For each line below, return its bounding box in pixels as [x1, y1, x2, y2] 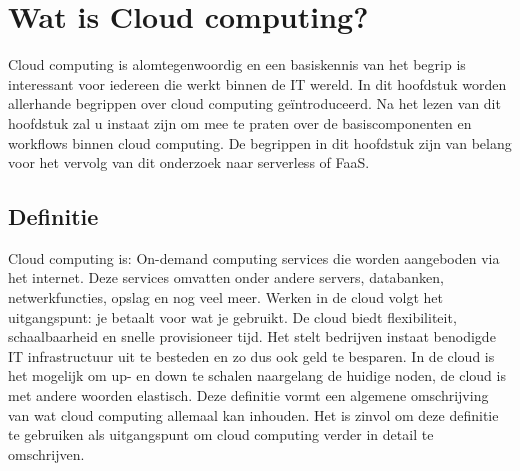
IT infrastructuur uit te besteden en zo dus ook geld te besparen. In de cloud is [8, 345, 495, 366]
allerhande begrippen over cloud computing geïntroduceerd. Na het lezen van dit [8, 93, 501, 114]
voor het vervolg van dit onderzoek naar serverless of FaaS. [8, 152, 370, 173]
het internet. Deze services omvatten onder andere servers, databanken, [8, 267, 444, 288]
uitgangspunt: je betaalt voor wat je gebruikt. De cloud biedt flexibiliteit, [8, 306, 457, 327]
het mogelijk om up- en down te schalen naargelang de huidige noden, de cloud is [8, 365, 506, 386]
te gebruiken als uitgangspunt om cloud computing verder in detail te [8, 424, 434, 445]
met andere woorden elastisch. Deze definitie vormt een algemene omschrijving [8, 385, 489, 406]
